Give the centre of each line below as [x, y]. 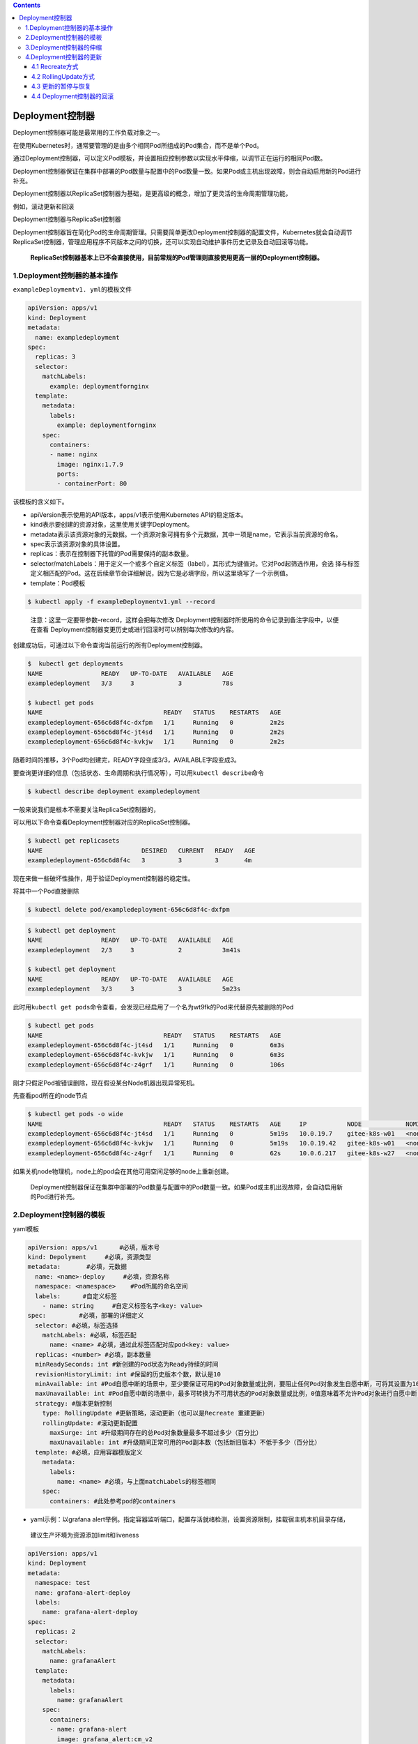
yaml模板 [26, 1228]
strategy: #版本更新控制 [74, 1403]
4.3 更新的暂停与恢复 [61, 87]
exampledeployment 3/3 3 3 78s [130, 683]
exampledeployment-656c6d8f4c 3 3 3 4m [140, 860]
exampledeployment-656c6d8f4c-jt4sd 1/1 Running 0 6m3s [156, 1045]
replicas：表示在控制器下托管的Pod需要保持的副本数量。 [111, 554]
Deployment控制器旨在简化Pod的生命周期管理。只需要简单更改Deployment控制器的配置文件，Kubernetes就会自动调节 [183, 232]
